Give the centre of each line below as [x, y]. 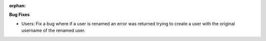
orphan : [17, 6]
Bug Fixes [19, 15]
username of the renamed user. [53, 31]
